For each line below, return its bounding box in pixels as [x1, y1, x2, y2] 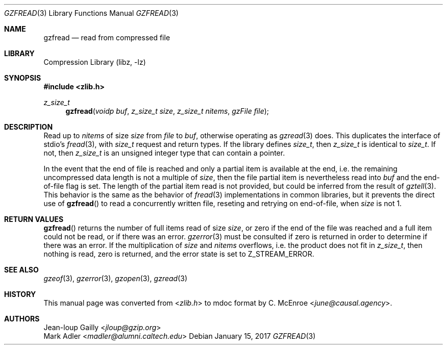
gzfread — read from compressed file [43, 33, 170, 42]
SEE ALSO [4, 265, 39, 274]
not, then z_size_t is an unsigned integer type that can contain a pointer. [43, 148, 285, 157]
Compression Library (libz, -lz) [43, 58, 146, 66]
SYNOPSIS [4, 73, 41, 82]
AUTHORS [4, 314, 40, 323]
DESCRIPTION [4, 122, 53, 131]
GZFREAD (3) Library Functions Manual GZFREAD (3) [4, 9, 179, 17]
